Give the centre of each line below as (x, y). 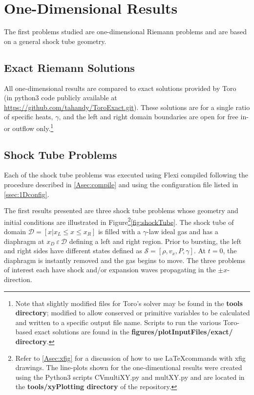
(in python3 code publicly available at (61, 98)
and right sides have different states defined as (73, 251)
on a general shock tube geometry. (55, 41)
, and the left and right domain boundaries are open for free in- (154, 117)
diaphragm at (24, 241)
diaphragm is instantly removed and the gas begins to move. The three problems (125, 260)
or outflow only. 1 (29, 127)
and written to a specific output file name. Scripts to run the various (118, 322)
